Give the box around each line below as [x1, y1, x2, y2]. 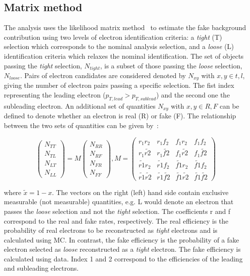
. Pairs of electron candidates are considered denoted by [20, 70, 186, 81]
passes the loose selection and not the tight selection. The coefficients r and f [4, 206, 231, 216]
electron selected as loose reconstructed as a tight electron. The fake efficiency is [4, 244, 241, 254]
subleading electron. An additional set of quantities [4, 100, 156, 111]
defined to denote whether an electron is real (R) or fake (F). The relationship [4, 111, 236, 121]
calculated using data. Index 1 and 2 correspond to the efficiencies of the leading [4, 253, 243, 263]
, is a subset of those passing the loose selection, [100, 60, 242, 70]
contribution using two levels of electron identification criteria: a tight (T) [4, 32, 222, 42]
